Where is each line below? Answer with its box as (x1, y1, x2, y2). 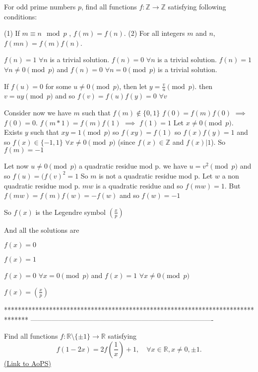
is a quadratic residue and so (96, 180, 183, 190)
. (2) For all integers (124, 28, 185, 38)
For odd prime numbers (4, 1, 76, 11)
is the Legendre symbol (35, 206, 106, 217)
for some (45, 81, 71, 91)
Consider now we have (4, 107, 71, 117)
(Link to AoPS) (4, 358, 51, 368)
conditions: (4, 11, 37, 21)
